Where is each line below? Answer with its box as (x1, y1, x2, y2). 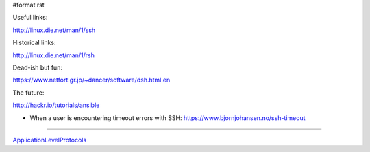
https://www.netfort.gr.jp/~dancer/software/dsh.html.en (12, 76, 171, 85)
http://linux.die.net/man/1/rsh (12, 51, 95, 59)
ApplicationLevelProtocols (12, 136, 87, 144)
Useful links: (12, 14, 48, 22)
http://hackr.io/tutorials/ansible (12, 101, 100, 109)
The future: (12, 89, 45, 97)
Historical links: (12, 38, 56, 47)
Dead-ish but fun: (12, 63, 63, 72)
